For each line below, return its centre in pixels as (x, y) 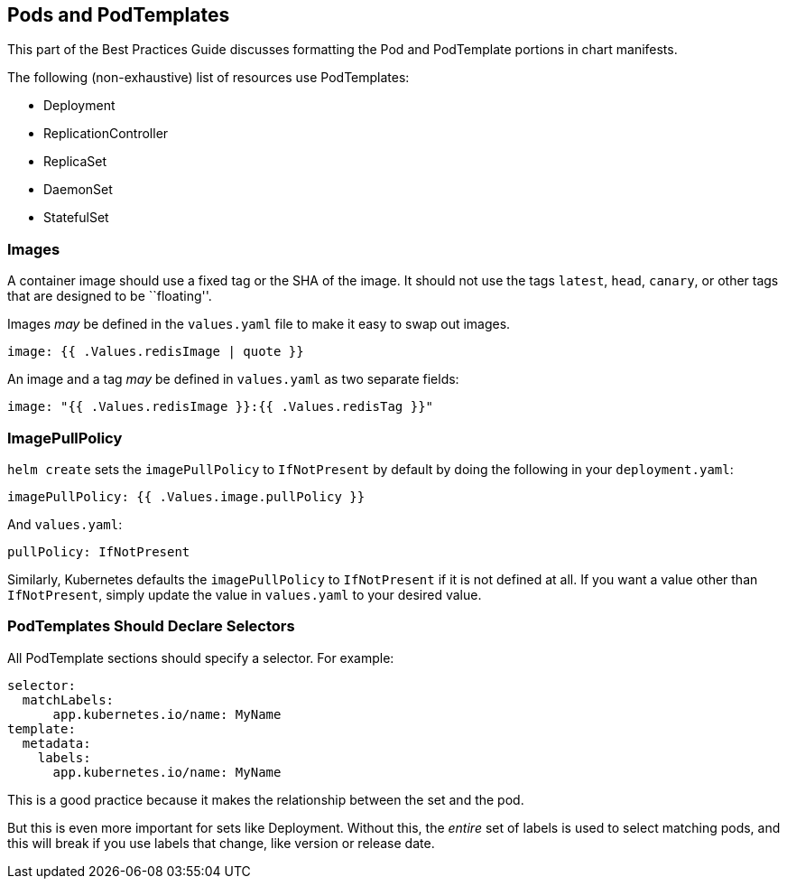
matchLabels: (68, 699)
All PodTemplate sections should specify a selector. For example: (201, 658)
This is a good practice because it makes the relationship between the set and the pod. (266, 799)
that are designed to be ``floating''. (110, 296)
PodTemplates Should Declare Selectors (151, 626)
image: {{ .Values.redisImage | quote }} (156, 352)
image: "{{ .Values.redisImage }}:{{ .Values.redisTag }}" (221, 407)
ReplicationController (106, 134)
